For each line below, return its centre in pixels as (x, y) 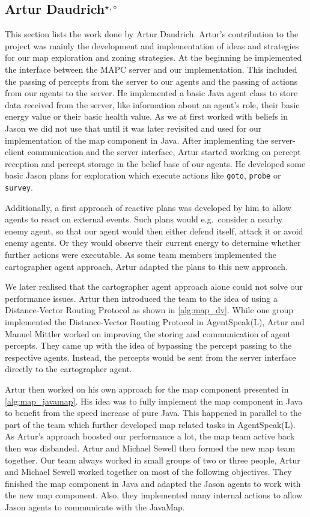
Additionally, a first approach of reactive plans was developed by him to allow (148, 207)
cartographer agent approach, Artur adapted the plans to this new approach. (147, 266)
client (15, 152)
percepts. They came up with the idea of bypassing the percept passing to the (148, 345)
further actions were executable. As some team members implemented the (141, 255)
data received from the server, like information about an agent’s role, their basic (152, 104)
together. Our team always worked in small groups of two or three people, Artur (153, 460)
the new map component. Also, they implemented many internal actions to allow (154, 495)
